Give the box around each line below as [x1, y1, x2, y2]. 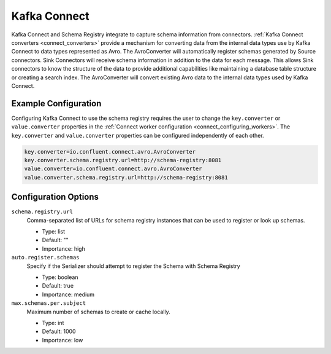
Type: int [42, 319, 64, 326]
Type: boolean [42, 273, 78, 281]
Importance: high [42, 245, 85, 252]
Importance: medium [42, 291, 95, 298]
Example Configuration [11, 98, 102, 109]
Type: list [42, 228, 66, 235]
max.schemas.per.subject [11, 300, 86, 307]
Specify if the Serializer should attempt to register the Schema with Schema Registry [26, 262, 240, 270]
